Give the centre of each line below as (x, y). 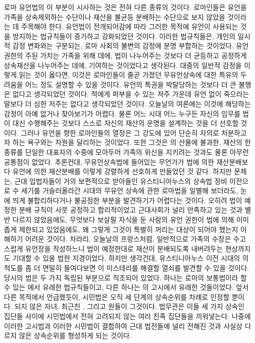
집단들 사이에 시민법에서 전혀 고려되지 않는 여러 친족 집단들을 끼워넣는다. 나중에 (127, 316)
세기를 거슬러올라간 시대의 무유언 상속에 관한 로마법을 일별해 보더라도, (130, 190)
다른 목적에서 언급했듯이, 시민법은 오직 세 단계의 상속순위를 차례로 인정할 (117, 296)
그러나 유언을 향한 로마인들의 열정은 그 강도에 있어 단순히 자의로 (120, 132)
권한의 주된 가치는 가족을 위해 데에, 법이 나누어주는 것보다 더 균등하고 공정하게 (126, 55)
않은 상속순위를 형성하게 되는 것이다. (75, 335)
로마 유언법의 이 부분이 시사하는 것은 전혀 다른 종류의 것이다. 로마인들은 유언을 (126, 7)
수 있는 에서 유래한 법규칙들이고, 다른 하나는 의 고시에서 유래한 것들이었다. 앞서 (126, 287)
